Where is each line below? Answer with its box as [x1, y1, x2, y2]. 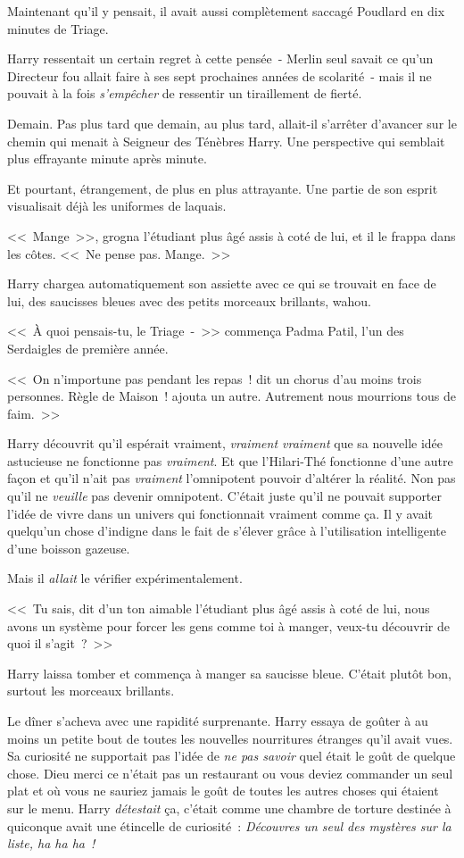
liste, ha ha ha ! [7, 834, 95, 853]
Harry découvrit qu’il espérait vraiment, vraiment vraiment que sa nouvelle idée [7, 434, 443, 453]
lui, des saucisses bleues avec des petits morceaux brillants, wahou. [7, 291, 371, 310]
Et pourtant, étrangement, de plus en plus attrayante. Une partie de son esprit [7, 179, 438, 197]
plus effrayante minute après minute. [7, 149, 207, 168]
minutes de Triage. [7, 19, 109, 37]
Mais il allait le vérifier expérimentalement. [7, 569, 243, 587]
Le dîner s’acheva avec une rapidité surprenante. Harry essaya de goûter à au [7, 712, 428, 729]
